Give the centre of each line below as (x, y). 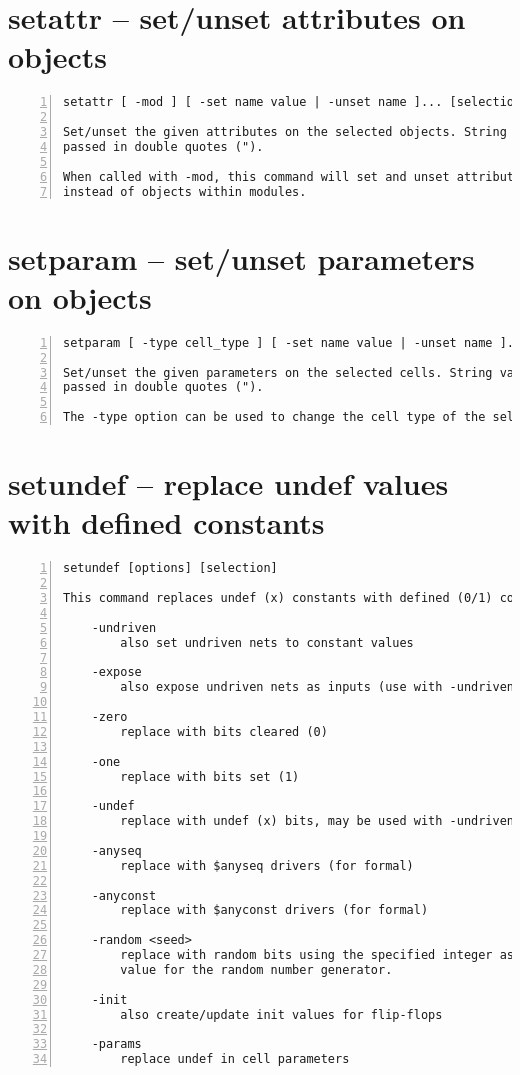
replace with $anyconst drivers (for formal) (274, 910)
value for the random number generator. (256, 969)
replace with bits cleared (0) (224, 731)
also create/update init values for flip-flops (281, 1014)
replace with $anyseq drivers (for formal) (267, 865)
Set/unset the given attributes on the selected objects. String (285, 132)
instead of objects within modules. (185, 191)
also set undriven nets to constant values (267, 642)
